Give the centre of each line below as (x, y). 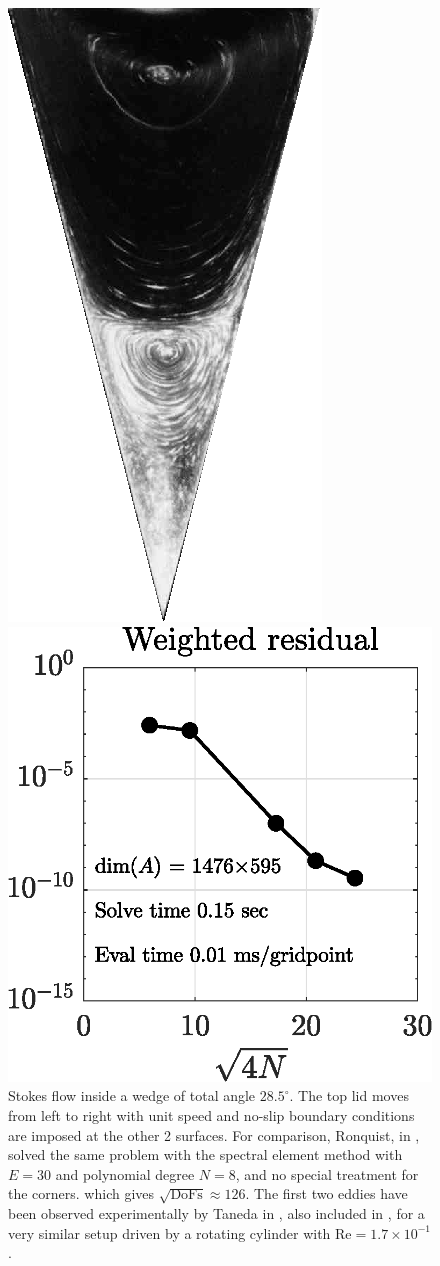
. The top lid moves (349, 1095)
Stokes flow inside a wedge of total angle (132, 1095)
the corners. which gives (81, 1193)
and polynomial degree (125, 1173)
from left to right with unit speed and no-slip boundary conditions (211, 1114)
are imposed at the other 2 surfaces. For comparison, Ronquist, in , (214, 1134)
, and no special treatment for (327, 1173)
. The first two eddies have (326, 1193)
